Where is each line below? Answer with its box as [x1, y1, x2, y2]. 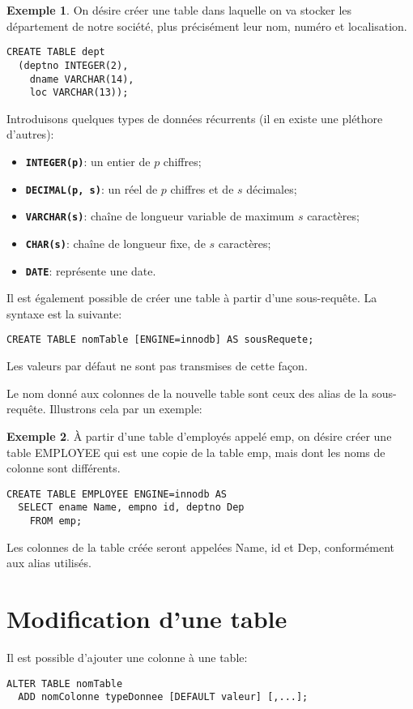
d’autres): [6, 126, 54, 143]
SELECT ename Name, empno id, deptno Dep [18, 502, 245, 514]
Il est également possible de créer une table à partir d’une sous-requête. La [6, 289, 377, 306]
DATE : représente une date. [25, 262, 156, 279]
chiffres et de [170, 180, 234, 197]
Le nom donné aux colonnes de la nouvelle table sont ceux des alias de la [6, 384, 368, 401]
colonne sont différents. [6, 459, 121, 476]
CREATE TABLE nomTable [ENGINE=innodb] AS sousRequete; [6, 334, 314, 346]
